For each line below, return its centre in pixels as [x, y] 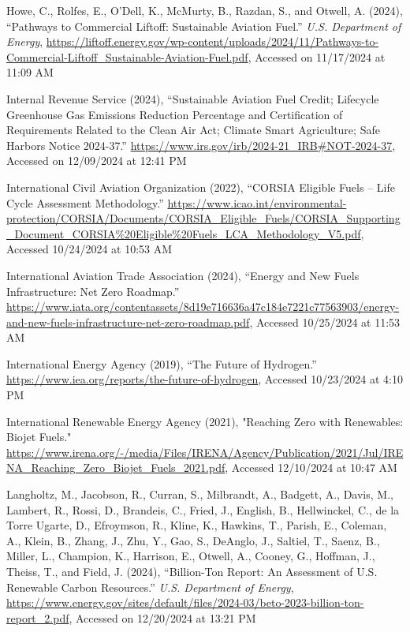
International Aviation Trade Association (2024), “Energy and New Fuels [183, 275]
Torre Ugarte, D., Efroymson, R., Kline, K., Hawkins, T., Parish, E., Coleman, [197, 525]
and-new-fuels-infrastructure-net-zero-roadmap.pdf [128, 322]
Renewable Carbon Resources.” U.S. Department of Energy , [150, 587]
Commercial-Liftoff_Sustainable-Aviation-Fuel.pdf [127, 56]
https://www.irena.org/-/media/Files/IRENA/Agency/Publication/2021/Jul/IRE [205, 452]
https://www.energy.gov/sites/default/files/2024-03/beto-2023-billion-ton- [185, 602]
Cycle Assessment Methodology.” [85, 202]
